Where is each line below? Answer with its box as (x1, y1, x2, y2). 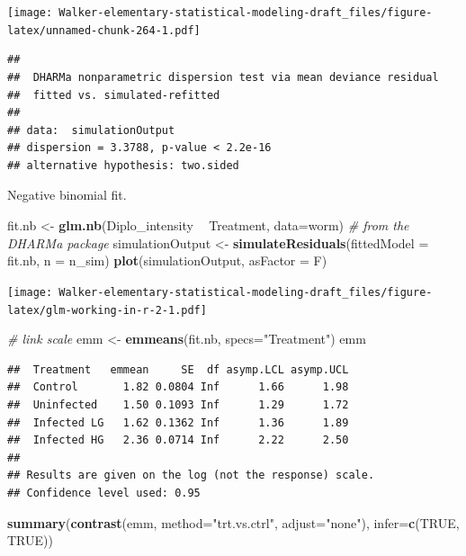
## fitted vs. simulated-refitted (7, 88, 220, 102)
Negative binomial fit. (7, 185, 127, 204)
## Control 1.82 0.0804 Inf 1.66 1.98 (7, 381, 349, 394)
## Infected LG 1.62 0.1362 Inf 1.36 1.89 (7, 416, 349, 429)
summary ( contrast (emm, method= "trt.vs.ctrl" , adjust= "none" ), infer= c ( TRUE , (7, 513, 460, 532)
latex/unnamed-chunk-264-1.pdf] (7, 23, 201, 37)
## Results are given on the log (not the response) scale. (7, 469, 375, 482)
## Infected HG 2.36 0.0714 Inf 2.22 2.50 (7, 434, 349, 447)
